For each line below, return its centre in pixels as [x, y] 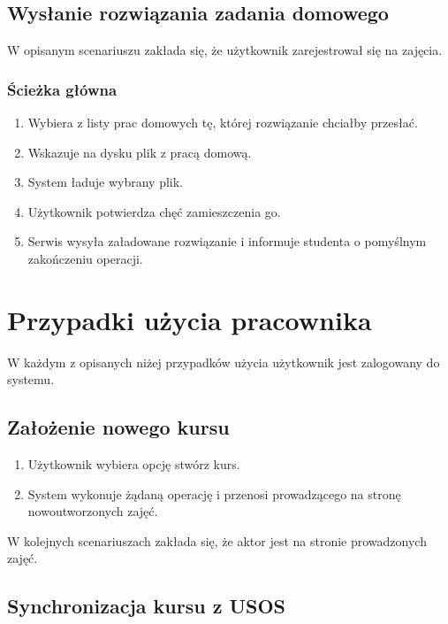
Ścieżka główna [62, 89]
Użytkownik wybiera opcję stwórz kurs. [134, 464]
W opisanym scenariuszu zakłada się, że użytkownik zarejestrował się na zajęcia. [225, 50]
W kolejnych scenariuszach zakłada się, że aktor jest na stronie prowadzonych [217, 540]
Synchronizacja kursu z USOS [147, 606]
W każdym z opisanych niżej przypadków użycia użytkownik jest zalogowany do [224, 362]
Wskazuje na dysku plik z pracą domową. [140, 152]
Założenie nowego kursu [118, 427]
